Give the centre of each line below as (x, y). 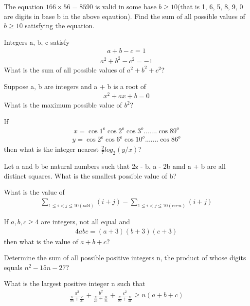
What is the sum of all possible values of (64, 69)
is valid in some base (126, 6)
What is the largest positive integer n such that (75, 283)
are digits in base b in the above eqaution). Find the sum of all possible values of (125, 16)
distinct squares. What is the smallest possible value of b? (90, 175)
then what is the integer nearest (52, 149)
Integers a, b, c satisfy (37, 42)
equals (13, 267)
